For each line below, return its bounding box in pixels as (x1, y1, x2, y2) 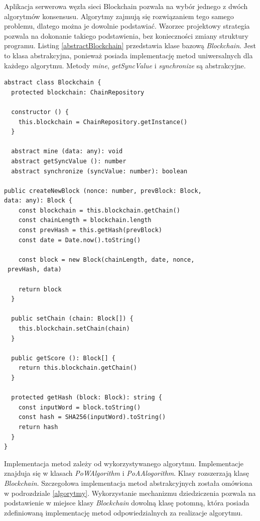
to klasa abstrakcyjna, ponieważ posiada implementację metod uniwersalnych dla (4, 50, 253, 60)
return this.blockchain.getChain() (18, 364, 137, 372)
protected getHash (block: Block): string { (11, 394, 162, 401)
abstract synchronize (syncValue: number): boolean (11, 167, 188, 175)
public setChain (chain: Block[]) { (11, 315, 134, 323)
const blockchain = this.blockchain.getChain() (18, 206, 180, 214)
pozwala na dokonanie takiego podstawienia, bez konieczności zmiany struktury (4, 30, 248, 41)
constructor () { (11, 108, 69, 116)
